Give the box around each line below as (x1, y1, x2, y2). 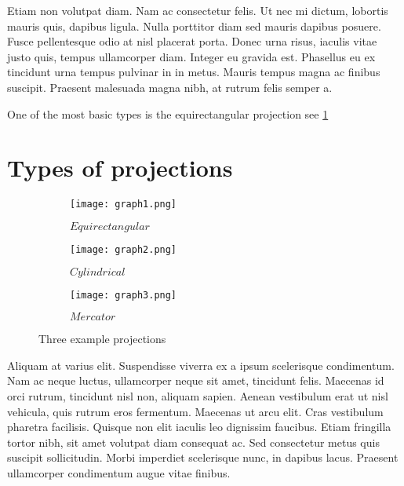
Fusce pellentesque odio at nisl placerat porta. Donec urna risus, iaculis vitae (7, 33, 377, 49)
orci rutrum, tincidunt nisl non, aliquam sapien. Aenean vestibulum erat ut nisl (7, 388, 388, 404)
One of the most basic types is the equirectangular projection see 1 (7, 105, 329, 122)
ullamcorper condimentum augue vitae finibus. (7, 465, 231, 481)
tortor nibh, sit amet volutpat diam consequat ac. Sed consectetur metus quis (7, 433, 380, 450)
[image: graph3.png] (70, 289, 177, 301)
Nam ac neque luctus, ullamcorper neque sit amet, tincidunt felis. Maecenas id (7, 372, 384, 389)
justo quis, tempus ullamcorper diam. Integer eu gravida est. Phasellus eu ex (7, 48, 376, 64)
